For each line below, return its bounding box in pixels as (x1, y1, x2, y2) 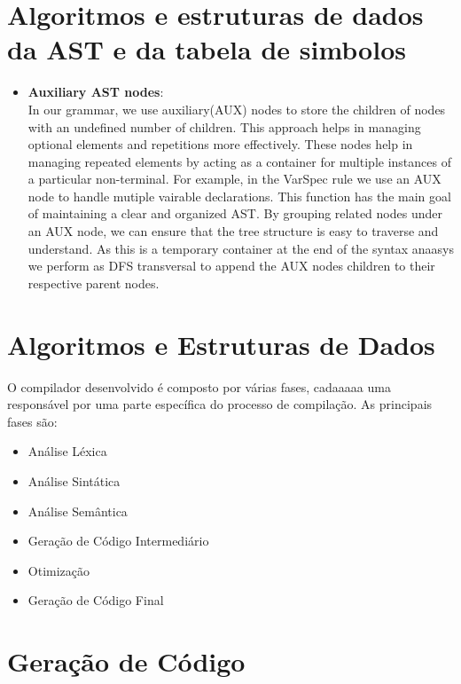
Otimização (27, 561, 90, 579)
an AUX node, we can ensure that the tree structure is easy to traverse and (27, 222, 439, 240)
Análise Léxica (27, 442, 107, 460)
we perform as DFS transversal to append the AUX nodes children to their (27, 256, 435, 275)
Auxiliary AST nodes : (27, 83, 164, 101)
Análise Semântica (27, 501, 128, 520)
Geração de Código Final (27, 591, 164, 609)
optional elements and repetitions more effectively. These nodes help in (27, 135, 413, 153)
